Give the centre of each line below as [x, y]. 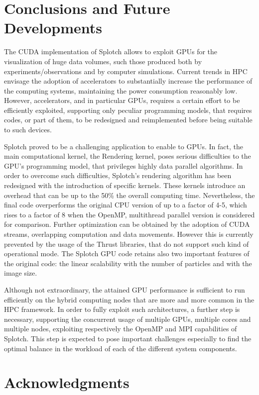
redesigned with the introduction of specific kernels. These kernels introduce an [125, 185]
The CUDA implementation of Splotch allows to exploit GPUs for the [111, 51]
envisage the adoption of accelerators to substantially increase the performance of [128, 81]
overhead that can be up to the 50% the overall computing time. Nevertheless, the [129, 195]
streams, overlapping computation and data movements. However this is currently [129, 234]
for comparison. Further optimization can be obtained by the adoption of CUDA [127, 224]
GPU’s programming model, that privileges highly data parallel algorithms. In [124, 165]
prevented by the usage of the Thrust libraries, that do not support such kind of [127, 244]
